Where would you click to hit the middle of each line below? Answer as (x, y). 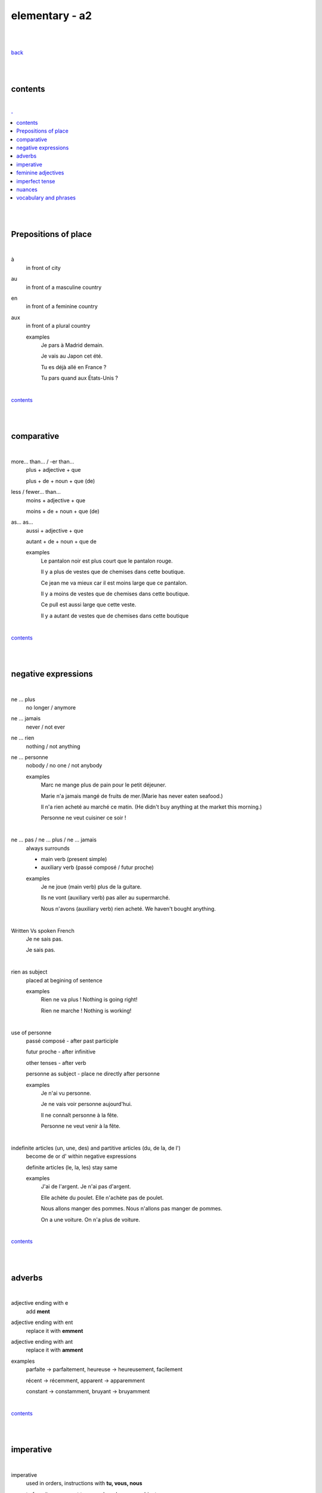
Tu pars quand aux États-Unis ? (80, 378)
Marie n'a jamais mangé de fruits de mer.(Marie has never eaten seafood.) (132, 796)
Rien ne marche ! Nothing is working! (86, 1010)
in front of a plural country (58, 326)
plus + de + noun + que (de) (61, 481)
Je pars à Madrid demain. (72, 345)
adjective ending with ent (42, 1322)
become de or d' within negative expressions (81, 1156)
